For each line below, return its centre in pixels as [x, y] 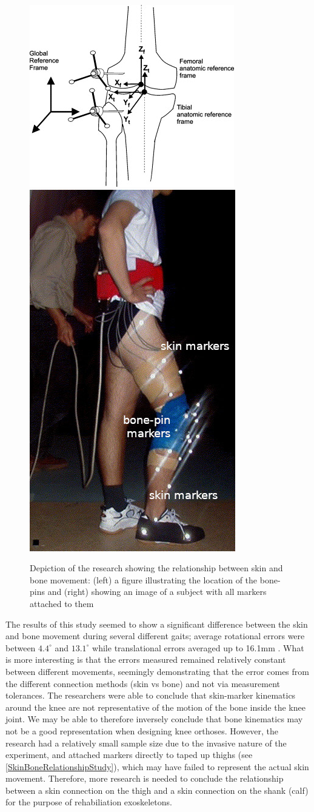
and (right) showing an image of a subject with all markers [157, 592]
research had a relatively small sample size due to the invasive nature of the [146, 743]
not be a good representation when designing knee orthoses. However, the [142, 730]
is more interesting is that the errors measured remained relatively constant [146, 659]
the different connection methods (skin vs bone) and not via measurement [143, 683]
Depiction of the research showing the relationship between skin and [156, 568]
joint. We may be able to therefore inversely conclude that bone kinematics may [154, 719]
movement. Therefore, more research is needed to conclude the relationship [145, 778]
